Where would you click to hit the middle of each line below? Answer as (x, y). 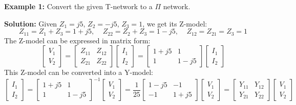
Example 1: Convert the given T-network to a (78, 6)
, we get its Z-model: (175, 23)
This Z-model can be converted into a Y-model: (79, 72)
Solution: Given (31, 23)
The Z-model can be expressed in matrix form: (77, 40)
